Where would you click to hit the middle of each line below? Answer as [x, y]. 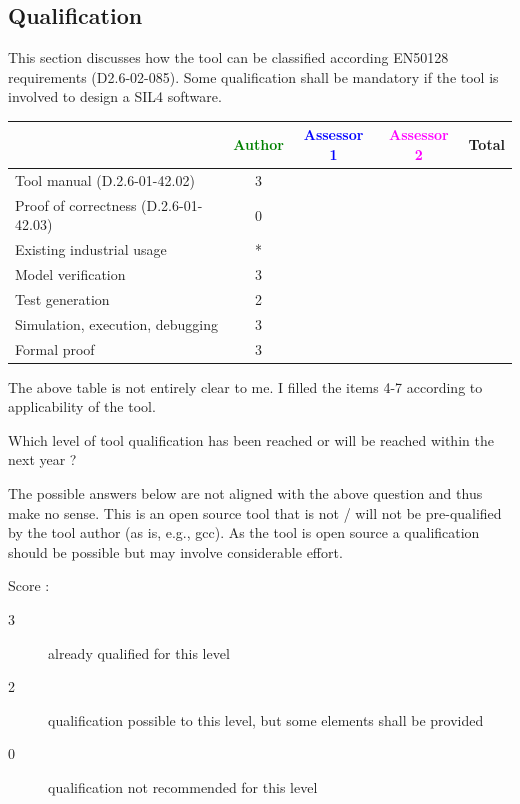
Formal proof [55, 348]
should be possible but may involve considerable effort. [175, 551]
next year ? [42, 459]
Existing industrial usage [91, 249]
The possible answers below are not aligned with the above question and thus [245, 493]
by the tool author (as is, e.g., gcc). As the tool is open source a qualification [244, 532]
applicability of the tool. [82, 406]
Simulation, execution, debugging [117, 323]
